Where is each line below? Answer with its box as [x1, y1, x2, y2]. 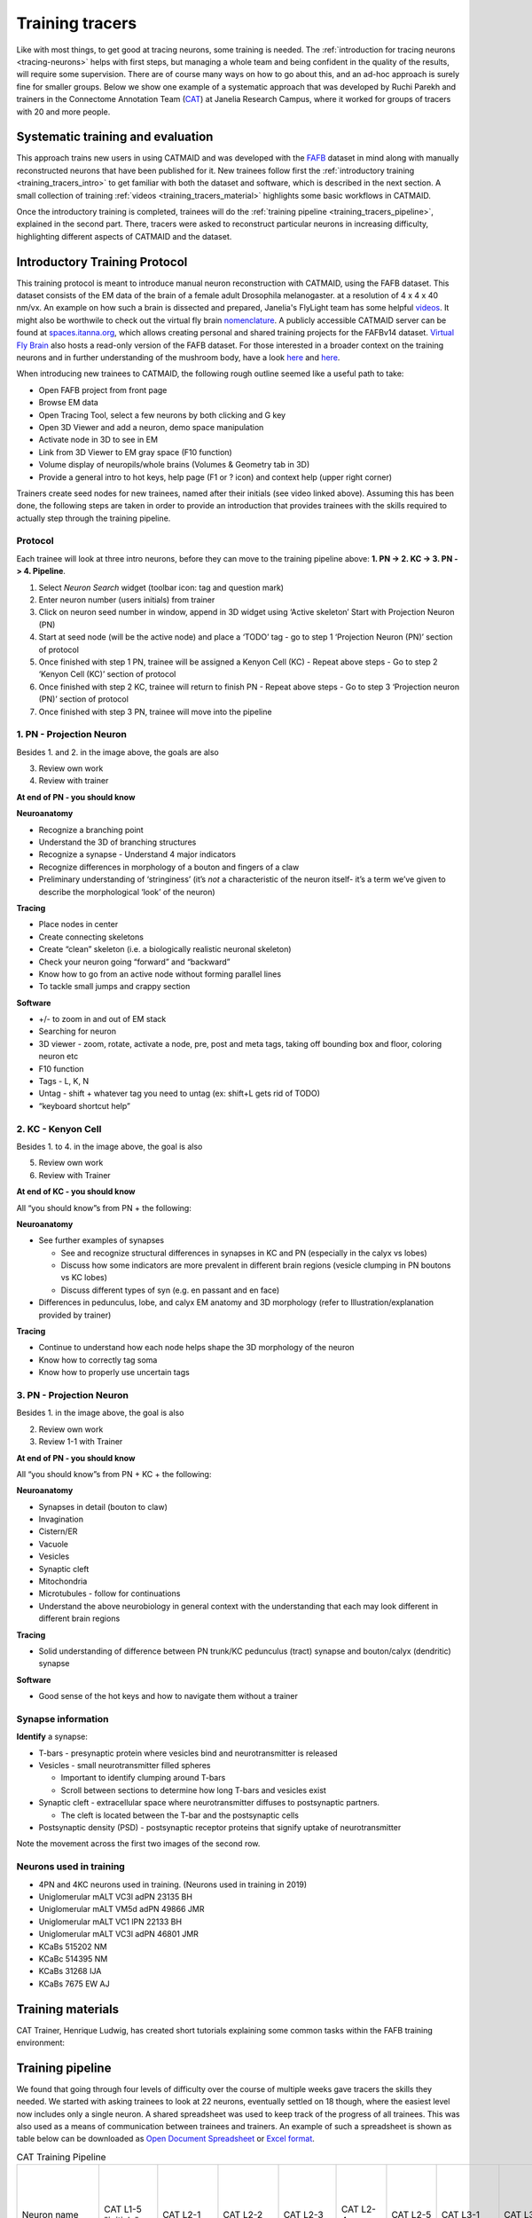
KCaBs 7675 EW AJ [38, 1978, 110, 1989]
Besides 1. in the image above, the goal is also [16, 1407, 184, 1419]
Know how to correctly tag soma [38, 1354, 158, 1365]
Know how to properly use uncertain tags [38, 1367, 190, 1378]
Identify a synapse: [16, 1731, 89, 1742]
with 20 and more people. [16, 106, 111, 117]
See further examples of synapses [38, 1235, 164, 1246]
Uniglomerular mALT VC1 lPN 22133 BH [38, 1916, 182, 1927]
